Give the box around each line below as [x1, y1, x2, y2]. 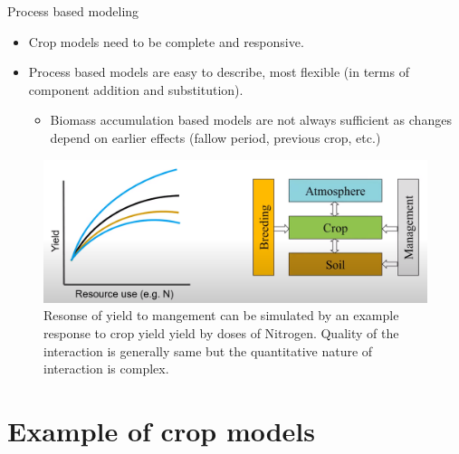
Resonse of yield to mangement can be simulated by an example [43, 306, 399, 325]
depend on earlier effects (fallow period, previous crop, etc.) [50, 128, 381, 147]
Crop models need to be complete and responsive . [28, 32, 304, 51]
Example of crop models [7, 411, 316, 449]
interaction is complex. [43, 359, 169, 378]
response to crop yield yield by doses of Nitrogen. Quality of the [43, 323, 399, 342]
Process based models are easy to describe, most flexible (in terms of [28, 62, 409, 81]
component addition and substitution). [28, 80, 244, 99]
